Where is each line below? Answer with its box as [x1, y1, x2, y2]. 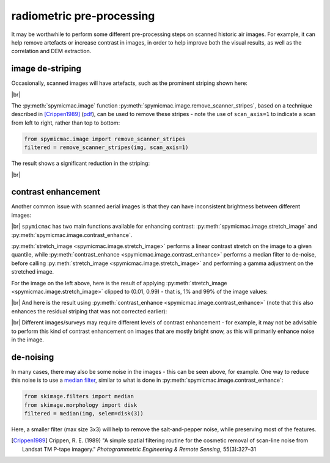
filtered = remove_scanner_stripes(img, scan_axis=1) [24, 144, 189, 151]
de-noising [11, 352, 54, 362]
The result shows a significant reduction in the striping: [11, 159, 150, 167]
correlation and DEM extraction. [11, 48, 92, 55]
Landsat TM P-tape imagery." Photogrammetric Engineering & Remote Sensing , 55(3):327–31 [22, 445, 257, 453]
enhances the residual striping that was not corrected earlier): [11, 307, 167, 315]
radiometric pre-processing [11, 9, 155, 23]
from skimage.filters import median [24, 393, 134, 400]
